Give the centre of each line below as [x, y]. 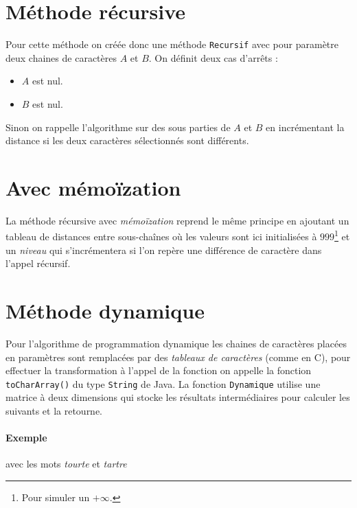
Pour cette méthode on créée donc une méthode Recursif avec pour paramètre [172, 44]
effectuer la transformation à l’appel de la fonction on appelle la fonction [159, 370]
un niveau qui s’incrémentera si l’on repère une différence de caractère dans [164, 250]
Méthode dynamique [105, 311]
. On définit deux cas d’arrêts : [213, 57]
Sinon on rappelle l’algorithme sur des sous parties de [118, 127]
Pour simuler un [56, 497]
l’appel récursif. [38, 263]
